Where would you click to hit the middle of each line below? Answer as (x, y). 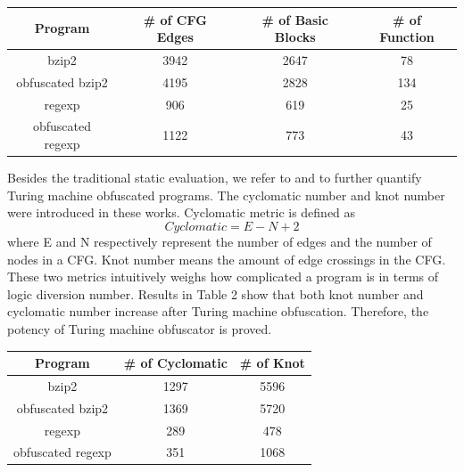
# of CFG (175, 19)
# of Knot (272, 362)
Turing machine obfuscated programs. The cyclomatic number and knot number (226, 195)
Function (407, 37)
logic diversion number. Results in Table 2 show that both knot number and (215, 293)
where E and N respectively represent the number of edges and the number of (220, 241)
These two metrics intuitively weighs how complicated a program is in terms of (223, 277)
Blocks (295, 37)
